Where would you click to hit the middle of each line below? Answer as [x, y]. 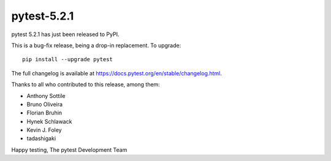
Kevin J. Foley [44, 130]
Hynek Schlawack [49, 121]
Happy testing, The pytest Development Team [69, 149]
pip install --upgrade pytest [68, 59]
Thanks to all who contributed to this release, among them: [86, 84]
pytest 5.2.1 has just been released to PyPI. [65, 34]
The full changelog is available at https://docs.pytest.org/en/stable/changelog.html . [116, 73]
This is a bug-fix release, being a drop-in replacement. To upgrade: [96, 45]
